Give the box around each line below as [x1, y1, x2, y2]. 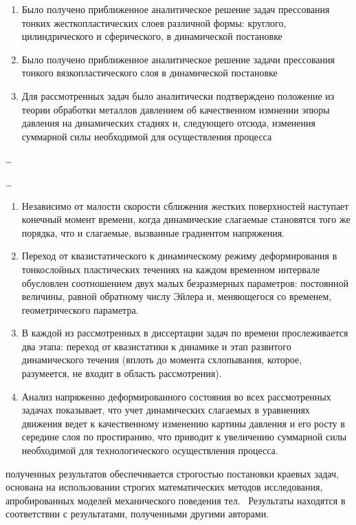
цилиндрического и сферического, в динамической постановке [21, 29, 282, 43]
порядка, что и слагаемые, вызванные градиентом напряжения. [21, 225, 285, 239]
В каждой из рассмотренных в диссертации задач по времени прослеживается [21, 325, 348, 340]
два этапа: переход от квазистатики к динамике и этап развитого [21, 339, 291, 353]
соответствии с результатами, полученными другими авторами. [5, 506, 269, 521]
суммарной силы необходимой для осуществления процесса [21, 129, 272, 143]
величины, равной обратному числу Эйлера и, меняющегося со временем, [21, 289, 332, 303]
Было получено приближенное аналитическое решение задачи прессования [21, 52, 335, 66]
